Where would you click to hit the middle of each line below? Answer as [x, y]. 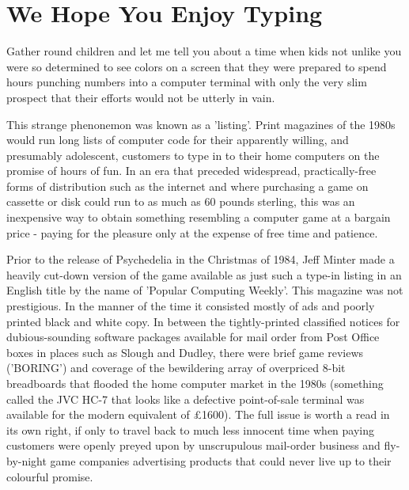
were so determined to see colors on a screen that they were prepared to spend [197, 66]
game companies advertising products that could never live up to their [221, 460]
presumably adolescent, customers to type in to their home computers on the [193, 155]
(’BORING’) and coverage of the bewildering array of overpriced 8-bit [176, 368]
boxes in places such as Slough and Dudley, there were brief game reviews [185, 352]
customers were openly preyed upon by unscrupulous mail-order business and [193, 445]
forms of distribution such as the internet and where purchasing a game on [187, 186]
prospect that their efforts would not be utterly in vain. [141, 97]
